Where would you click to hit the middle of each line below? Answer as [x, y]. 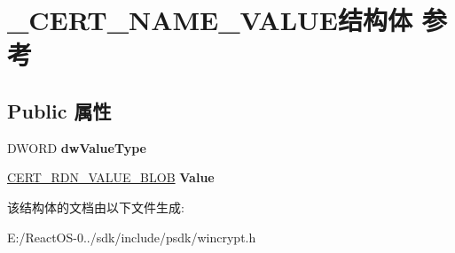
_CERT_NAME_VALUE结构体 [210, 20]
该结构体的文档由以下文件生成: [96, 207]
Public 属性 [59, 110]
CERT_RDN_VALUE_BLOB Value [111, 177]
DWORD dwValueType [77, 147]
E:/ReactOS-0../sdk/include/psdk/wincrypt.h [132, 237]
